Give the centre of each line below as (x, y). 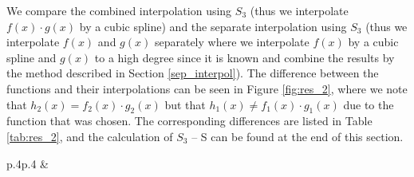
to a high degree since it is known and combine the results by (244, 57)
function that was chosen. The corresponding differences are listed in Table (189, 121)
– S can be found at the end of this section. (298, 136)
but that (185, 104)
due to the (369, 104)
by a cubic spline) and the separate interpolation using (213, 26)
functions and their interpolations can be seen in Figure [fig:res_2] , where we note (207, 88)
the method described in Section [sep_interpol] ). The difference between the (193, 73)
